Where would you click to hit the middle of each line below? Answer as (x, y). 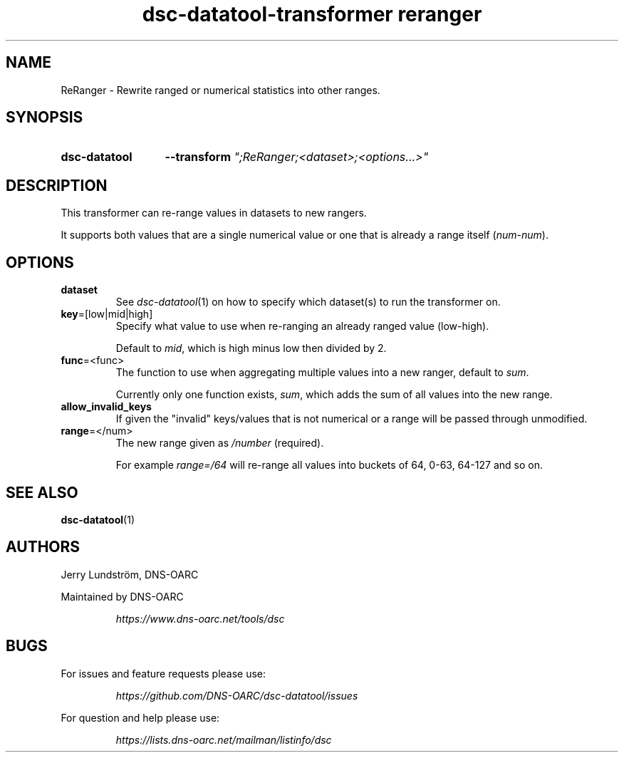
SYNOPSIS (45, 118)
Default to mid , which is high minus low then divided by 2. (251, 348)
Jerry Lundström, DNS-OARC (130, 574)
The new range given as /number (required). (220, 443)
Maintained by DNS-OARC (122, 596)
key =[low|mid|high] (107, 314)
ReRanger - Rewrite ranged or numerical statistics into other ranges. (220, 90)
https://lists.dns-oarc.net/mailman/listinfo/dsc (224, 739)
